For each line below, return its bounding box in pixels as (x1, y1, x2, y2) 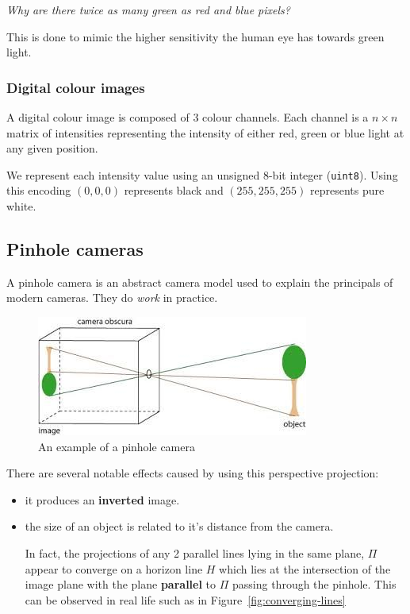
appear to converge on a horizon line (25, 560, 203, 577)
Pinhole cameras (6, 237, 144, 261)
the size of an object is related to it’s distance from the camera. (25, 518, 334, 535)
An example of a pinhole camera (38, 438, 195, 454)
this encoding (6, 182, 71, 199)
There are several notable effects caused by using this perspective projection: (6, 465, 379, 481)
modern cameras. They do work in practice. (6, 289, 218, 306)
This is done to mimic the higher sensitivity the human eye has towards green (6, 28, 385, 44)
